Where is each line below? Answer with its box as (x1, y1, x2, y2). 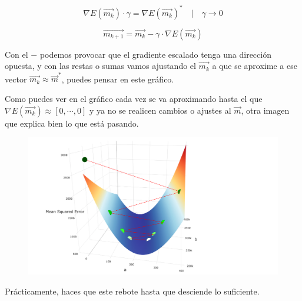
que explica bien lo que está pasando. (5, 117, 139, 129)
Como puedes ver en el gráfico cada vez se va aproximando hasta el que (5, 92, 263, 104)
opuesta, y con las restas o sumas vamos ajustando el (5, 59, 196, 72)
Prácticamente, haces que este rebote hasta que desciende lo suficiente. (5, 285, 260, 297)
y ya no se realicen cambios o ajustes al (89, 104, 231, 116)
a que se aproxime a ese (212, 59, 297, 72)
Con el (5, 48, 28, 60)
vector (5, 72, 27, 85)
